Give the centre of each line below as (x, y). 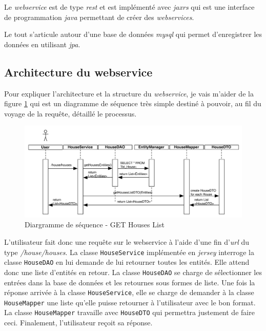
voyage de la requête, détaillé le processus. (70, 113)
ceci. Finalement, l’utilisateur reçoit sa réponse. (78, 323)
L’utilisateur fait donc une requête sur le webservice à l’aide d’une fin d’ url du (127, 242)
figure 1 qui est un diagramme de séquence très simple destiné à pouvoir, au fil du (133, 103)
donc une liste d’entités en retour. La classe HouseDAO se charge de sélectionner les (133, 272)
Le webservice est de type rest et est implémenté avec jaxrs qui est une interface (129, 7)
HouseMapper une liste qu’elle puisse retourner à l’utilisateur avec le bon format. (130, 302)
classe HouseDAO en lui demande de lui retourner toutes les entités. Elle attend (127, 262)
